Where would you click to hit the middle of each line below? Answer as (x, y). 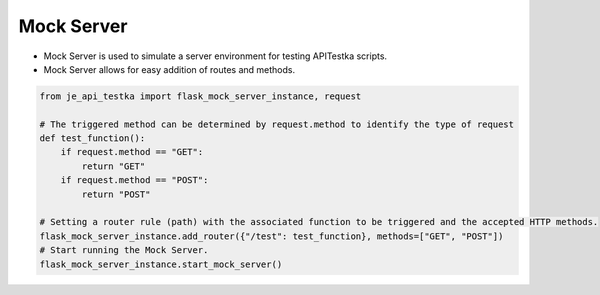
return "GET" (113, 166)
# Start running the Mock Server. (124, 250)
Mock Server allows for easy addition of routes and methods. (169, 69)
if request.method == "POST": (134, 180)
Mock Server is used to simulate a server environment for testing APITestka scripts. (215, 56)
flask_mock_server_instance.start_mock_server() (161, 264)
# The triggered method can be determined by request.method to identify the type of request (277, 124)
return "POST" (116, 194)
